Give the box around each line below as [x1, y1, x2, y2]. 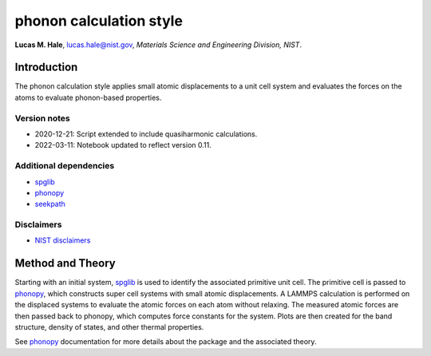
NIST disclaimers [34, 235, 91, 245]
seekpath [34, 200, 65, 209]
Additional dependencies [14, 160, 115, 172]
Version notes [14, 113, 71, 124]
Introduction [14, 61, 78, 74]
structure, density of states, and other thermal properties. [14, 322, 204, 331]
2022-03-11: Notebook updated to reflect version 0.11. [34, 140, 212, 150]
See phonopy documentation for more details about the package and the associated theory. [14, 337, 317, 346]
